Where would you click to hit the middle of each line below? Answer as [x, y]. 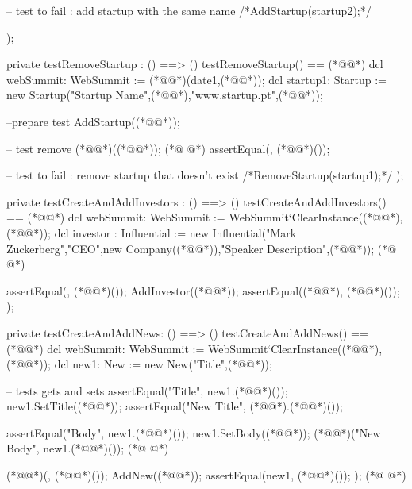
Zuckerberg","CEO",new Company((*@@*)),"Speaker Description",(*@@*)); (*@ [202, 248]
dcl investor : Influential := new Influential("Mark [175, 232]
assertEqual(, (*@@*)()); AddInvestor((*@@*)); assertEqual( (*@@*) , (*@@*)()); [203, 290]
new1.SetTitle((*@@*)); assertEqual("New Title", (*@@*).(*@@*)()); [175, 406]
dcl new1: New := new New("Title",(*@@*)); [163, 364]
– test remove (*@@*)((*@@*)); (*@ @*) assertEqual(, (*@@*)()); [168, 148]
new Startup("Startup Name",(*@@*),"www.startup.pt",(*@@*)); [165, 95]
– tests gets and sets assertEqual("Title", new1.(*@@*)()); [147, 390]
